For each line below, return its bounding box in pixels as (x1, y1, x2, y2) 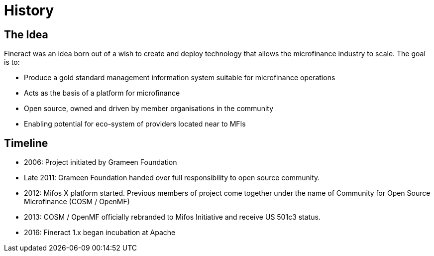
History (4, 2, 54, 19)
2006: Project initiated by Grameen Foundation (24, 158, 177, 167)
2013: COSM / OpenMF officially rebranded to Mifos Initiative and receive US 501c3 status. (24, 213, 321, 222)
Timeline (4, 136, 48, 149)
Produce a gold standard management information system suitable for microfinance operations (24, 73, 335, 82)
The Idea (4, 28, 48, 41)
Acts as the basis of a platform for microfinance (24, 89, 180, 98)
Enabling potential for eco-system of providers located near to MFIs (24, 120, 246, 128)
